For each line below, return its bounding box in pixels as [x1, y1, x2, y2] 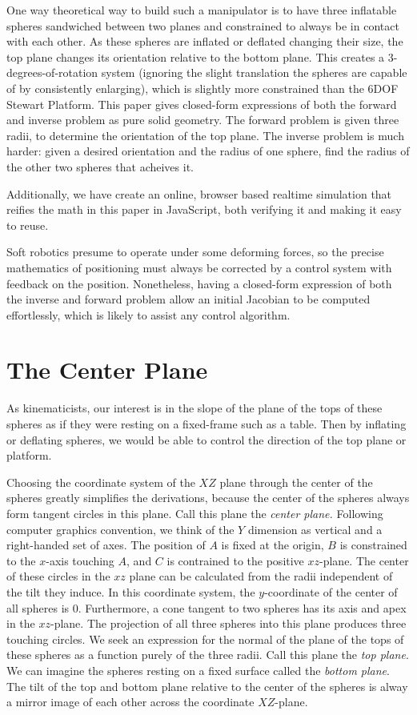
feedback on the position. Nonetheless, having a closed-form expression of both [6, 275, 392, 291]
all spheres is [6, 599, 70, 616]
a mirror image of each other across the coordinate [6, 693, 255, 710]
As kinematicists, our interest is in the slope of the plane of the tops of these [6, 400, 383, 416]
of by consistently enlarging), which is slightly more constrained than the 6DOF [6, 79, 399, 96]
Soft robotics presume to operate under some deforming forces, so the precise [6, 243, 384, 260]
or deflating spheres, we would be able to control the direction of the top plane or [6, 431, 407, 448]
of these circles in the [6, 568, 110, 584]
